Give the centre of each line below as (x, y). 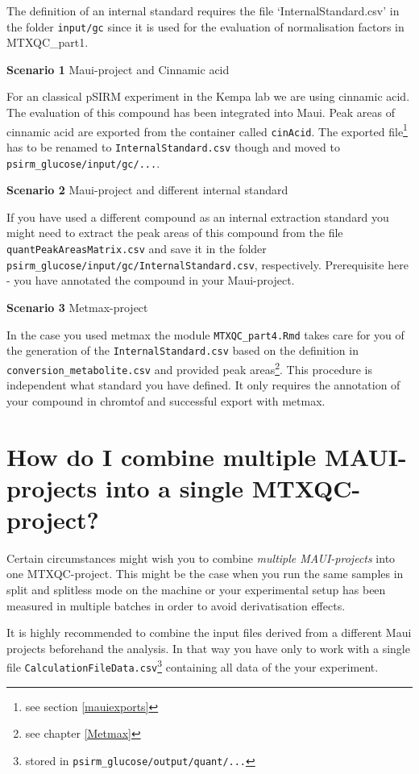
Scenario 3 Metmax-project (77, 307)
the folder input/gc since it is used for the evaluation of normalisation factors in (205, 26)
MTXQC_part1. (48, 42)
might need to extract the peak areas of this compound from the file (175, 233)
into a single (174, 487)
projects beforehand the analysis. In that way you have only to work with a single (208, 648)
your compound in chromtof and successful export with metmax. (166, 400)
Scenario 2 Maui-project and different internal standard (147, 190)
